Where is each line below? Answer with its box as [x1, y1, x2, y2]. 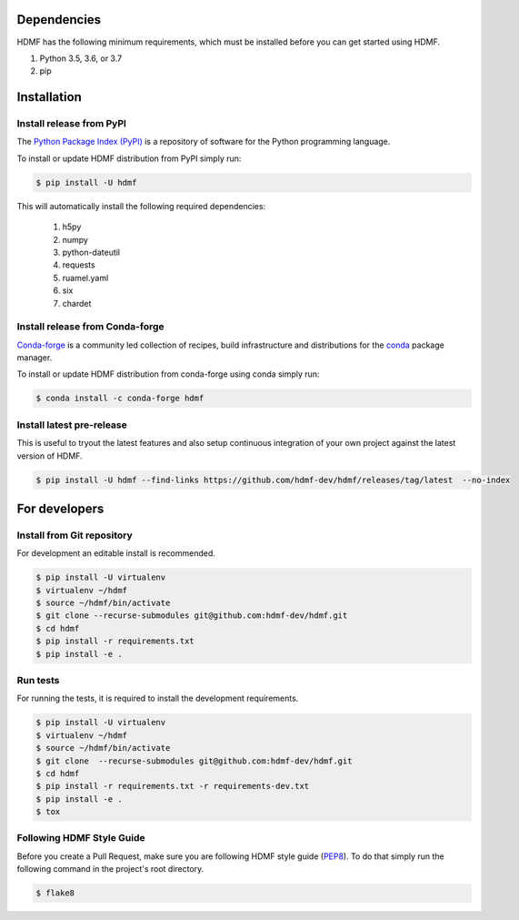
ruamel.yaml [62, 272, 109, 283]
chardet [62, 298, 92, 308]
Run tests [16, 674, 60, 686]
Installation [16, 89, 82, 105]
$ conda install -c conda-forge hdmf [35, 393, 205, 404]
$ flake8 [35, 888, 75, 898]
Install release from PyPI [16, 117, 127, 130]
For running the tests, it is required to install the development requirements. [16, 693, 299, 704]
